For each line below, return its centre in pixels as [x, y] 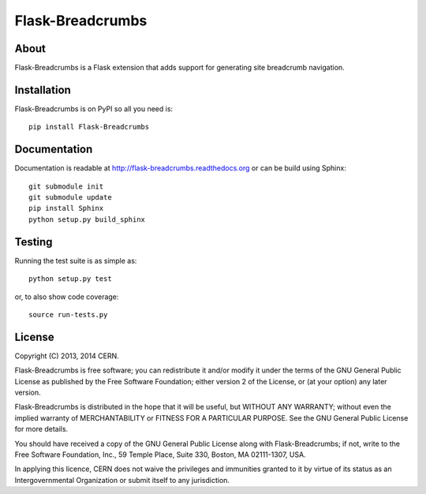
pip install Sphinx [66, 208]
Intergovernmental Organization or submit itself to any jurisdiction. [122, 480]
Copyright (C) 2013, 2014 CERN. [67, 356]
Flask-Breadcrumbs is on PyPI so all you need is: [94, 109]
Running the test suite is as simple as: [76, 260]
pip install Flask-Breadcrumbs [89, 127]
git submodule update [70, 198]
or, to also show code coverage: [67, 297]
